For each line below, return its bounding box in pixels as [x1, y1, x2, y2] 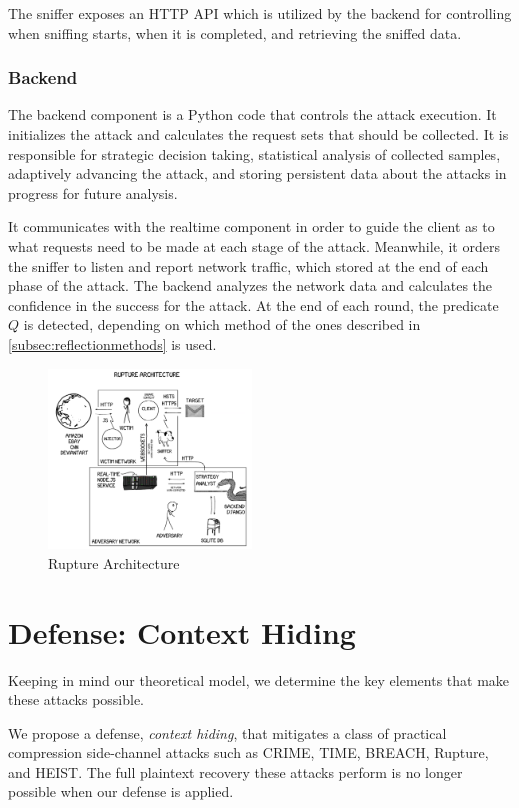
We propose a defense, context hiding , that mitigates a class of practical [8, 722, 447, 743]
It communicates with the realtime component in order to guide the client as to [8, 216, 495, 237]
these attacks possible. [8, 689, 145, 710]
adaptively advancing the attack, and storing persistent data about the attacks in [8, 163, 507, 184]
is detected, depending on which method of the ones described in [23, 314, 421, 335]
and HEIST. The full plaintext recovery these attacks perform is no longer [8, 761, 463, 782]
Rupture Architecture [48, 552, 180, 573]
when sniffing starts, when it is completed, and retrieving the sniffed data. [8, 22, 462, 43]
